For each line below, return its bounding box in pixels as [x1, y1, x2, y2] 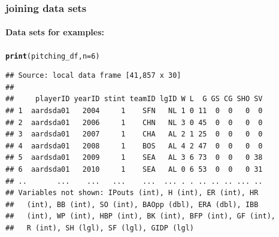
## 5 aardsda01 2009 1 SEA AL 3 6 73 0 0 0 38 [5, 153, 263, 162]
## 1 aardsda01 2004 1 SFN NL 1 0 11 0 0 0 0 [5, 107, 263, 116]
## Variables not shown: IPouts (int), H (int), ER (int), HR [5, 189, 259, 197]
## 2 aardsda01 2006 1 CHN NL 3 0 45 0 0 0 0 [5, 118, 263, 127]
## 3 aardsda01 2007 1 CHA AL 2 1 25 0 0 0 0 [5, 130, 263, 139]
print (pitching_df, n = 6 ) [5, 51, 100, 60]
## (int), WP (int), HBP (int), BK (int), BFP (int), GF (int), [5, 212, 276, 221]
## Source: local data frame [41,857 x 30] [5, 71, 181, 80]
